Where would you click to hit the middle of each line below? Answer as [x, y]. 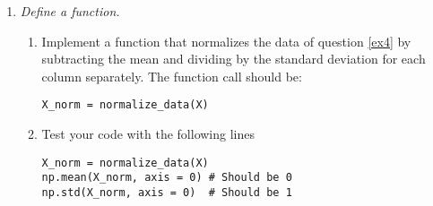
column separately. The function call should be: [172, 76]
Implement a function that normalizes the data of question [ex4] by [226, 41]
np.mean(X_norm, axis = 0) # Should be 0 [167, 178]
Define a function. [70, 11]
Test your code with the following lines [148, 134]
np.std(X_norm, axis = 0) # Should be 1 [167, 192]
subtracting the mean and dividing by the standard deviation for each [234, 59]
